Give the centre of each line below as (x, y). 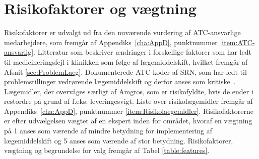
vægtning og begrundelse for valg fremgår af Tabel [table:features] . (107, 150)
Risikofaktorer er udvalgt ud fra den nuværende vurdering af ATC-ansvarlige (122, 32)
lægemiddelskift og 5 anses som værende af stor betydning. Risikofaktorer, (119, 140)
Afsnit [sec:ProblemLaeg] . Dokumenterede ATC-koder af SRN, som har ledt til (125, 71)
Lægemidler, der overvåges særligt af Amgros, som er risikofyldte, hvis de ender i (129, 91)
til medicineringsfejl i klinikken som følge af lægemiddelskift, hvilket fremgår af (126, 61)
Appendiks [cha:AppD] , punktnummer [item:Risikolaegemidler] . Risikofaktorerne (129, 111)
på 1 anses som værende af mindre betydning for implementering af (108, 131)
